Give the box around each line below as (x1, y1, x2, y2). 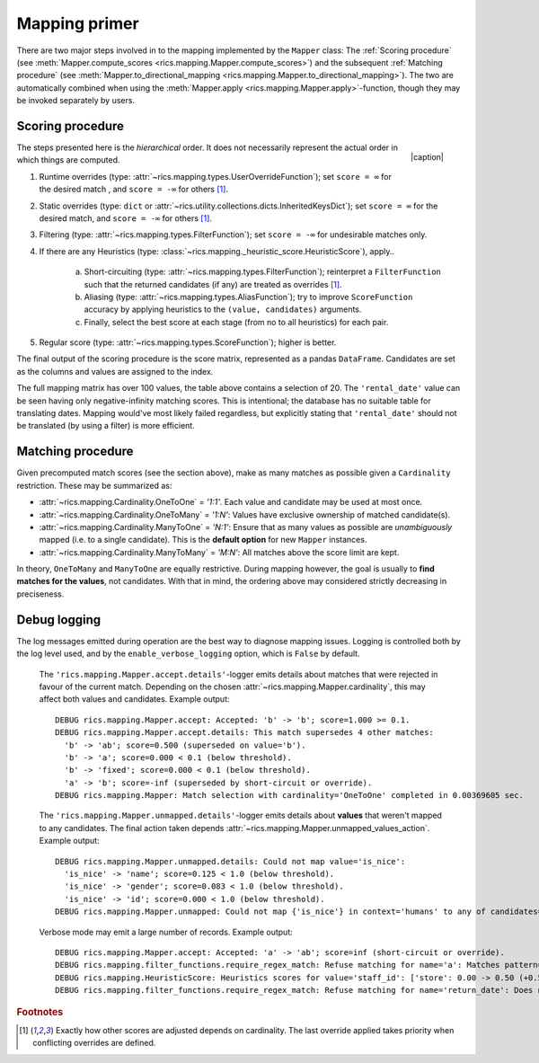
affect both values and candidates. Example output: (39, 694, 230, 704)
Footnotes (16, 1005, 64, 1018)
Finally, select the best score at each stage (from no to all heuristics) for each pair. (84, 316, 389, 327)
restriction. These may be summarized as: (16, 480, 172, 491)
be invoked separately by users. (16, 95, 135, 106)
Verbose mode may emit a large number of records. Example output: (39, 926, 294, 937)
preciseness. (16, 589, 65, 599)
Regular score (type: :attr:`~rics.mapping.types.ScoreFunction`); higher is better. (39, 337, 337, 348)
